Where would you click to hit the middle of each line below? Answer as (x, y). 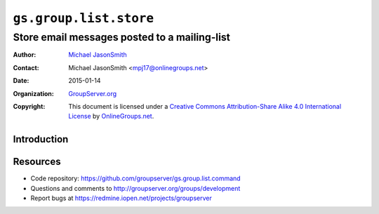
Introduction (41, 139)
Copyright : (29, 106)
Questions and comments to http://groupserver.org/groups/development (135, 188)
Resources (37, 162)
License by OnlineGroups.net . (111, 116)
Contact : (26, 67)
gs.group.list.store (84, 18)
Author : (25, 55)
